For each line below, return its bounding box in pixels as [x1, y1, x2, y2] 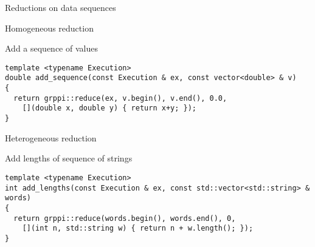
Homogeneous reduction [5, 21, 94, 34]
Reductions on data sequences [5, 1, 116, 13]
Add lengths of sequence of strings [5, 152, 133, 164]
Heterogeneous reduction [5, 131, 97, 144]
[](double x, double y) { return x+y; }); [22, 104, 196, 113]
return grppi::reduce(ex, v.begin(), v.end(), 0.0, [13, 93, 227, 103]
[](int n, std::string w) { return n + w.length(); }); [22, 224, 254, 233]
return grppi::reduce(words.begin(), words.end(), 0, [13, 214, 236, 223]
